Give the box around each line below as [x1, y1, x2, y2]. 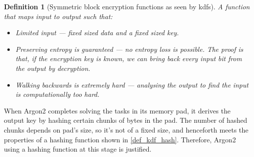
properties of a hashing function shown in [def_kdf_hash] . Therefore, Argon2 [4, 134, 236, 144]
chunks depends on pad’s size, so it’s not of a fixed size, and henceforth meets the [4, 124, 249, 135]
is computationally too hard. [15, 89, 100, 99]
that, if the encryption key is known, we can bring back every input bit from [15, 53, 242, 64]
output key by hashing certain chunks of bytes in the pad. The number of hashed [4, 115, 248, 125]
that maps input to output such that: [4, 11, 113, 21]
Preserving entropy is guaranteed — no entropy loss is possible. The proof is [15, 44, 243, 54]
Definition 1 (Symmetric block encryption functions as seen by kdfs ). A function [4, 1, 250, 11]
